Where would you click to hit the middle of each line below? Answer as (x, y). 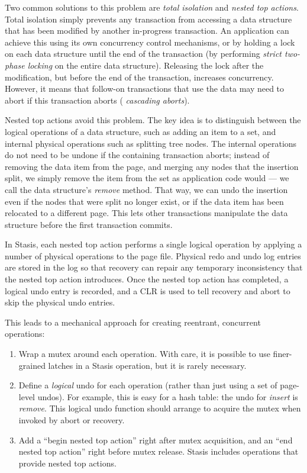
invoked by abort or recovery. (72, 420)
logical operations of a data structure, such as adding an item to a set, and (140, 131)
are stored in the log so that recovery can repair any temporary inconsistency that (154, 267)
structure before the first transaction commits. (89, 224)
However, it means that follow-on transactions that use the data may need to (145, 89)
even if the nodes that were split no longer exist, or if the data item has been (144, 201)
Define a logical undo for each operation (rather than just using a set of (148, 385)
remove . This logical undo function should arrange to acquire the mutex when (160, 408)
